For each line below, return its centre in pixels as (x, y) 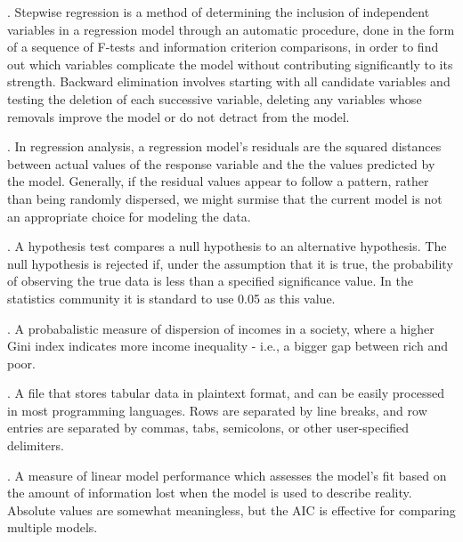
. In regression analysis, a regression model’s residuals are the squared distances (224, 146)
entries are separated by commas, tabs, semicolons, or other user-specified (208, 428)
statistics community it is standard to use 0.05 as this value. (171, 298)
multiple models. (53, 527)
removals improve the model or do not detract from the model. (179, 116)
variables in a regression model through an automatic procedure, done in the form (231, 29)
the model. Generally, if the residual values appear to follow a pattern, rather (218, 181)
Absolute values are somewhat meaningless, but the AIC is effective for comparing (231, 510)
